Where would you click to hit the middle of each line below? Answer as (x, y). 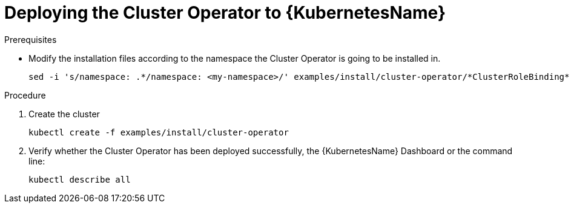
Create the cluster (64, 114)
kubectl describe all (80, 179)
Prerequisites (31, 39)
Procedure (25, 95)
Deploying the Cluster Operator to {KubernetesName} (225, 13)
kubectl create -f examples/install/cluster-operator (159, 132)
